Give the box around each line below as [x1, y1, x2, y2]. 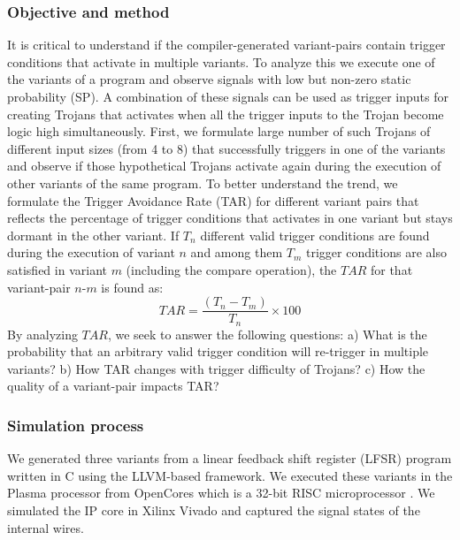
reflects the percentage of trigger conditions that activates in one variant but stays [7, 209, 453, 227]
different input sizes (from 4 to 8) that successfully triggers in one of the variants [7, 139, 446, 157]
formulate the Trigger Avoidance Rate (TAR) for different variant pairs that [7, 191, 419, 209]
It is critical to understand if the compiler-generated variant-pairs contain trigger [7, 35, 446, 54]
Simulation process [7, 414, 144, 436]
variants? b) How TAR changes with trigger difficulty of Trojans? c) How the [7, 359, 425, 377]
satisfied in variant [7, 260, 107, 278]
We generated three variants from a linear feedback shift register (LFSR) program [7, 449, 452, 468]
